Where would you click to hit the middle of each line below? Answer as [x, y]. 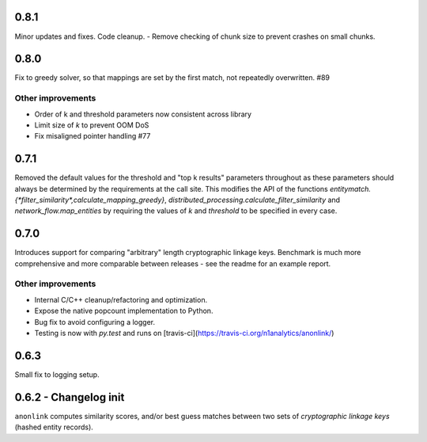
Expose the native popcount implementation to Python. [124, 311]
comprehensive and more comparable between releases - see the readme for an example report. [173, 263]
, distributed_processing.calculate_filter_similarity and [252, 200]
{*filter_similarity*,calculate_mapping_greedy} [90, 200]
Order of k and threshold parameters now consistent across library [143, 114]
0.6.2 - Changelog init [70, 397]
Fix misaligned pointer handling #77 [93, 136]
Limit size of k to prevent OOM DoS [92, 125]
